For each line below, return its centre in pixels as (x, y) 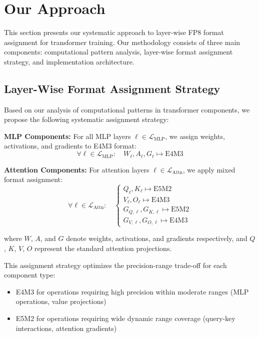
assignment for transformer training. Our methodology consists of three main (122, 42)
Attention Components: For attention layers (77, 169)
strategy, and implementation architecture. (69, 61)
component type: (30, 275)
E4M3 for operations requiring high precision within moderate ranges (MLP (132, 291)
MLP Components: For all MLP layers (67, 136)
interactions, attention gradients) (66, 328)
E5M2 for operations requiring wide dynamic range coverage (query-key (125, 318)
